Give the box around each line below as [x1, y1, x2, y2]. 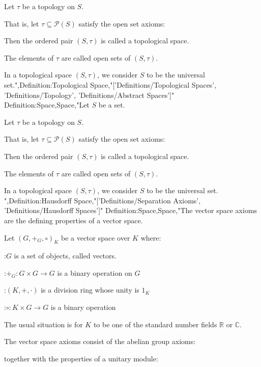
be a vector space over [61, 232, 130, 243]
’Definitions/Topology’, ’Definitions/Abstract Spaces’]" [4, 89, 175, 100]
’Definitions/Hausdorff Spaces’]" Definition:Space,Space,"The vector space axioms [4, 205, 257, 216]
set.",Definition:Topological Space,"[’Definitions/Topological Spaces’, [4, 79, 217, 90]
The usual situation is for [4, 319, 83, 329]
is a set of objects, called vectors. [14, 250, 117, 261]
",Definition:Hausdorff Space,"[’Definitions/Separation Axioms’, [4, 195, 201, 205]
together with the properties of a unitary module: [4, 353, 158, 363]
